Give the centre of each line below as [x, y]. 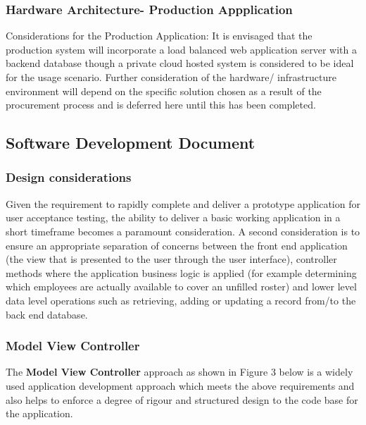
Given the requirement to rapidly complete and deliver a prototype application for [183, 203]
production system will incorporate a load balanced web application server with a [181, 49]
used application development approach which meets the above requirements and [180, 385]
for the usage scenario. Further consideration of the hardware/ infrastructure [171, 77]
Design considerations [69, 177]
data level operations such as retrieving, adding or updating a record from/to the [181, 300]
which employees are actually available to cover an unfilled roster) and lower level [181, 287]
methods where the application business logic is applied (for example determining [181, 272]
